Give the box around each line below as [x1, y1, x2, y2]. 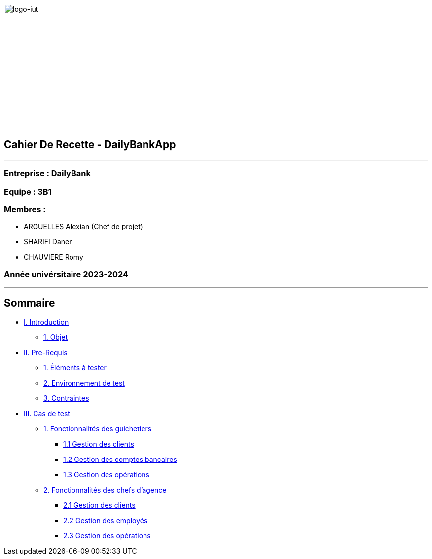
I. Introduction [24, 317, 69, 326]
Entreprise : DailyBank [4, 168, 91, 179]
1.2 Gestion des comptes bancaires [63, 455, 177, 463]
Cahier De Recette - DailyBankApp [4, 138, 176, 151]
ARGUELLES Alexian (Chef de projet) [24, 222, 143, 231]
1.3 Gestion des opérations [63, 470, 149, 479]
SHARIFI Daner [24, 237, 72, 246]
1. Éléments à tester [43, 363, 107, 372]
